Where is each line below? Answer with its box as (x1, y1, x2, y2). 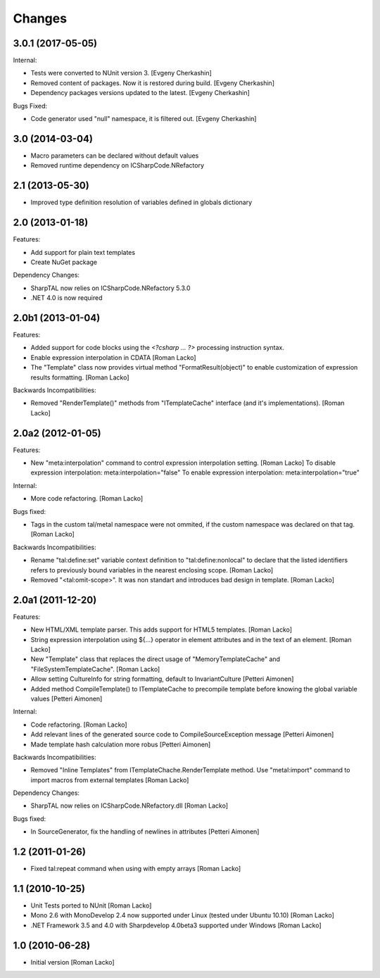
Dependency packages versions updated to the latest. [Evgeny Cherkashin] (30, 89, 250, 97)
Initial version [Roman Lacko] (30, 958, 115, 966)
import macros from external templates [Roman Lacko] (30, 775, 189, 784)
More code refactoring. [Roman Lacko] (30, 494, 144, 503)
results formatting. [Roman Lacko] (30, 373, 129, 382)
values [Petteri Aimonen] (30, 694, 103, 703)
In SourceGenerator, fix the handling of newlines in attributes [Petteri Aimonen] (30, 827, 260, 836)
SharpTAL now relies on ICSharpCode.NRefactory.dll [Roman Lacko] (30, 801, 229, 810)
